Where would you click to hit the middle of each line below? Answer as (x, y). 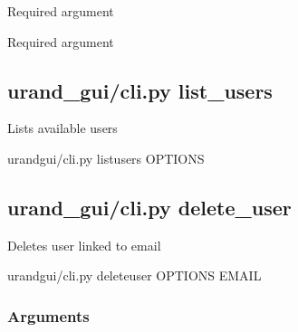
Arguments (48, 315)
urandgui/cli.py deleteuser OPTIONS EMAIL (135, 275)
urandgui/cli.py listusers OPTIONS (106, 158)
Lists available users (62, 128)
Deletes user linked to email (84, 245)
